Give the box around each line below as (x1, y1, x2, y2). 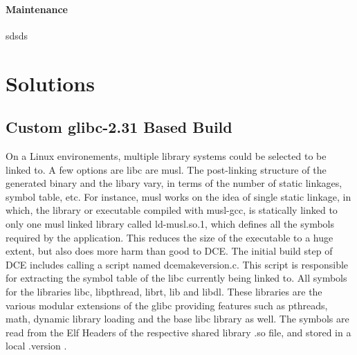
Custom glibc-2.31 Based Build (6, 116, 232, 138)
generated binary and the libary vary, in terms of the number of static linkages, (6, 176, 342, 190)
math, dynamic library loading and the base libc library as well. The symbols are (6, 311, 349, 326)
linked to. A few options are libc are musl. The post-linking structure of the (6, 162, 327, 176)
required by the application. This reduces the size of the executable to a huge (6, 230, 333, 244)
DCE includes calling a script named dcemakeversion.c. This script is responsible (6, 257, 349, 271)
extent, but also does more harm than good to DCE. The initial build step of (6, 244, 333, 258)
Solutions (6, 69, 95, 97)
